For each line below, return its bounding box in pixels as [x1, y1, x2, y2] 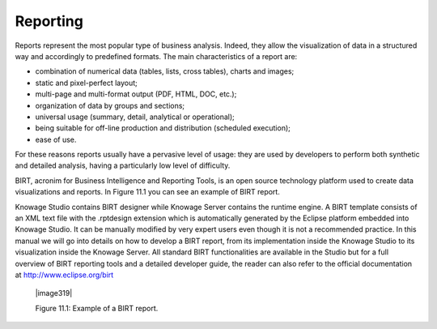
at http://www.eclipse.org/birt [15, 270, 114, 280]
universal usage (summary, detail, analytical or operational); [35, 112, 235, 122]
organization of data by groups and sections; [35, 100, 185, 110]
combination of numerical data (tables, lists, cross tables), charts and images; [35, 66, 295, 76]
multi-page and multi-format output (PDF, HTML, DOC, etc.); [35, 89, 237, 99]
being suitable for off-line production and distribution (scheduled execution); [35, 123, 291, 133]
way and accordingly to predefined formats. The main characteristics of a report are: [15, 51, 298, 61]
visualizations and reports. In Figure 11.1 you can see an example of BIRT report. [15, 187, 281, 197]
